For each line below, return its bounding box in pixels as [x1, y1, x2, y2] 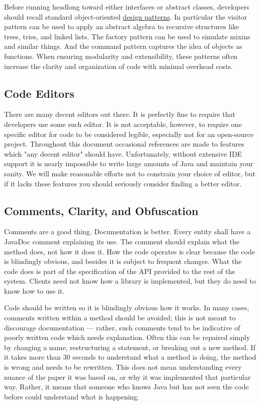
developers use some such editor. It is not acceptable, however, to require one [4, 118, 242, 129]
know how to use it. [4, 285, 65, 296]
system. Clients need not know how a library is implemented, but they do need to [4, 276, 256, 286]
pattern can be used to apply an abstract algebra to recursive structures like [4, 21, 239, 32]
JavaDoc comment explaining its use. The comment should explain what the [4, 236, 240, 246]
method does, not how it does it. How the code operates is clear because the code [4, 246, 255, 256]
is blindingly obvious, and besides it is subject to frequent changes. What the [4, 256, 242, 266]
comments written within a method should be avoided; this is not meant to [4, 312, 236, 323]
